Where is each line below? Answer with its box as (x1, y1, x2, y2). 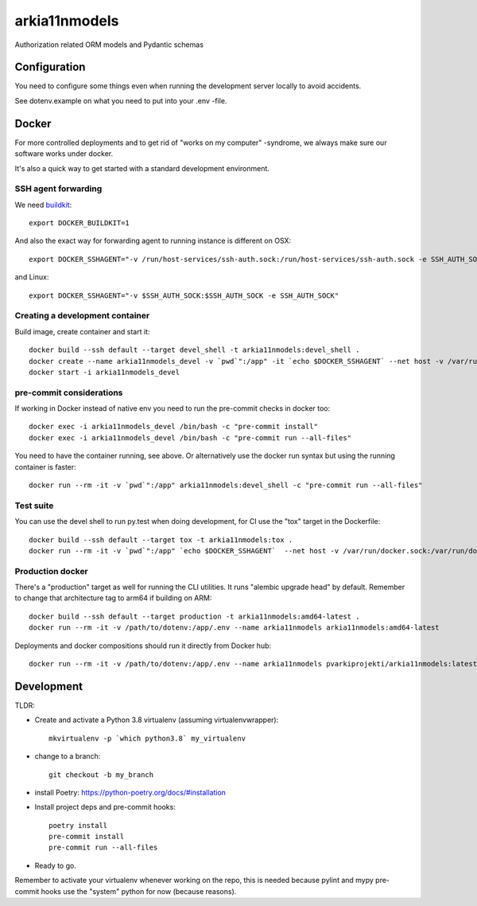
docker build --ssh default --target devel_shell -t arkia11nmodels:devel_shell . (29, 346, 360, 354)
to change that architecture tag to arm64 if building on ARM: (14, 593, 212, 603)
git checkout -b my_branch (48, 770, 154, 779)
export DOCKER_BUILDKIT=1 (29, 219, 130, 228)
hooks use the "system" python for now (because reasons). (41, 886, 237, 896)
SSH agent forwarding (14, 183, 103, 194)
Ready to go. (34, 861, 77, 870)
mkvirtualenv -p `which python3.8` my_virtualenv (48, 733, 246, 743)
